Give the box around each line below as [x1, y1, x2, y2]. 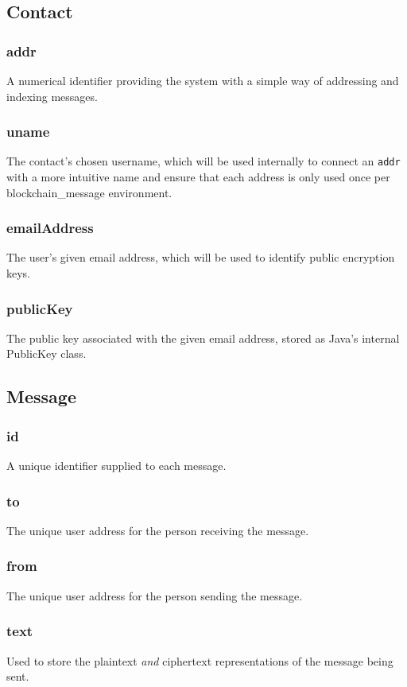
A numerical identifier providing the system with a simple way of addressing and [6, 72, 399, 88]
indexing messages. [6, 87, 98, 104]
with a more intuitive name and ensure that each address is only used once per [6, 169, 390, 185]
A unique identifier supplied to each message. [6, 457, 227, 474]
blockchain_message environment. [6, 184, 172, 200]
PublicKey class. [6, 345, 87, 362]
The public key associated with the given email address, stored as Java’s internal [6, 329, 400, 346]
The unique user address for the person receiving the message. [6, 522, 309, 538]
